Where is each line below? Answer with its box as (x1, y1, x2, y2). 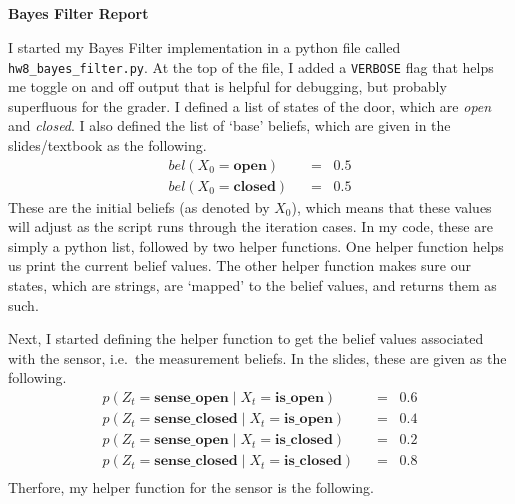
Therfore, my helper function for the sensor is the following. (8, 477, 375, 498)
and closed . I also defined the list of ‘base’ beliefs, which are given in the (8, 115, 451, 136)
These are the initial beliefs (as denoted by (8, 196, 270, 217)
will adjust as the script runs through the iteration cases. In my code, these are (8, 216, 493, 237)
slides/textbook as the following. (8, 135, 207, 155)
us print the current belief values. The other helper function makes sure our (8, 255, 471, 276)
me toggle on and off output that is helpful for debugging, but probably (8, 76, 447, 97)
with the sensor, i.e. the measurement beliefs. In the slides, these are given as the (8, 347, 507, 368)
